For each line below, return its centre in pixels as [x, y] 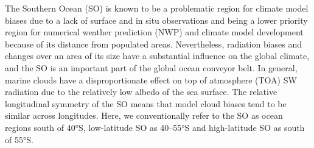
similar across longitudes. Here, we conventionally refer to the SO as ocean [144, 115]
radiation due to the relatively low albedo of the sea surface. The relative [141, 92]
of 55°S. [19, 139]
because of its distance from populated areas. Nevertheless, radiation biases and [154, 44]
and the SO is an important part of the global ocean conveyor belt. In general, [151, 67]
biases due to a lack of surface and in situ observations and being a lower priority [156, 20]
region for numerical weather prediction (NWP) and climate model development [154, 32]
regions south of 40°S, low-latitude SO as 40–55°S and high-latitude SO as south [155, 127]
